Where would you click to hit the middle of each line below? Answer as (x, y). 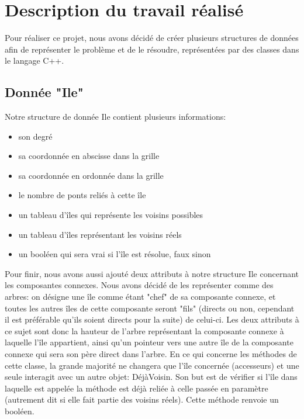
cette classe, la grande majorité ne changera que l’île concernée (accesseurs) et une (152, 365)
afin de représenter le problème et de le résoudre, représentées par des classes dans (152, 49)
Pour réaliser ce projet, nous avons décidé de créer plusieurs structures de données (152, 38)
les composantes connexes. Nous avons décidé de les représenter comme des (139, 285)
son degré (35, 136)
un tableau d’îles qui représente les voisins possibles (111, 215)
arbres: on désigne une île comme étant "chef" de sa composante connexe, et (140, 297)
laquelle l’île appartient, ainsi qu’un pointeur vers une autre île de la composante (149, 342)
